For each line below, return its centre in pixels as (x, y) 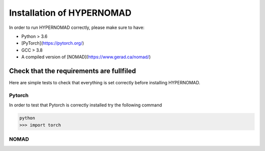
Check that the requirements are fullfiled (72, 71)
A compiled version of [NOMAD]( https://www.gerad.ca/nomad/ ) (86, 57)
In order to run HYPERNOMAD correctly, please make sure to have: (77, 27)
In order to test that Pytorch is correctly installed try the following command (85, 105)
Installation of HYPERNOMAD (70, 13)
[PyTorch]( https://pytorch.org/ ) (53, 43)
